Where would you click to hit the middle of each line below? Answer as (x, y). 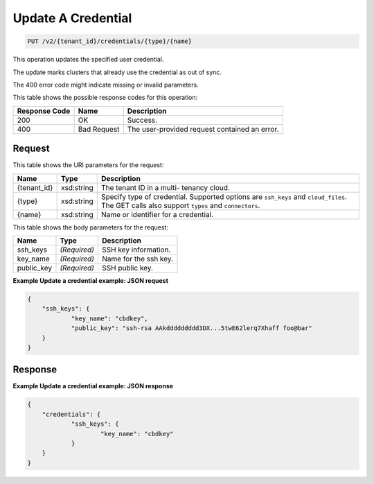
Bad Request (99, 129)
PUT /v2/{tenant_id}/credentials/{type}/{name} (109, 41)
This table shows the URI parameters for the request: (88, 165)
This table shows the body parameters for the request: (91, 227)
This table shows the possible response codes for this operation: (105, 98)
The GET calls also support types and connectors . (180, 205)
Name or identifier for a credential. (157, 214)
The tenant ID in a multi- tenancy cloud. (165, 187)
